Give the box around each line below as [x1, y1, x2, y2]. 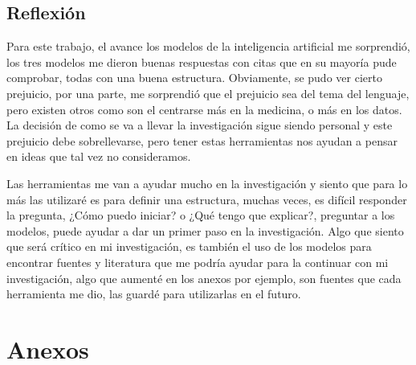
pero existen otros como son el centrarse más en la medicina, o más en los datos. [6, 100, 402, 117]
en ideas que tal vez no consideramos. [6, 148, 191, 165]
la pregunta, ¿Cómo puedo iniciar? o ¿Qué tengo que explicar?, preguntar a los [6, 207, 395, 224]
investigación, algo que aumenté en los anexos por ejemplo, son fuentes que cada [6, 269, 402, 286]
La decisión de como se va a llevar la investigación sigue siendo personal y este [6, 117, 393, 133]
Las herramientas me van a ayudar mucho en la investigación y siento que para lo [6, 174, 408, 191]
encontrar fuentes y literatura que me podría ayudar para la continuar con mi [6, 253, 389, 270]
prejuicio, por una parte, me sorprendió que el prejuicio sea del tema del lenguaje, [6, 84, 410, 101]
